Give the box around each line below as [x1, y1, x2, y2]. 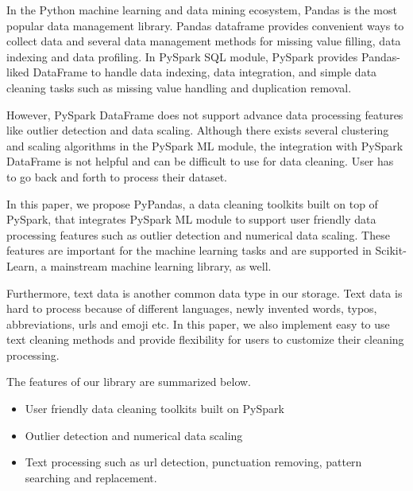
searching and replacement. [25, 469, 157, 485]
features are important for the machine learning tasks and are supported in [6, 242, 372, 259]
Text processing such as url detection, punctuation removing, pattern [25, 454, 362, 470]
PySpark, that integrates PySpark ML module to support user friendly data [6, 211, 376, 228]
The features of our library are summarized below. [6, 373, 251, 390]
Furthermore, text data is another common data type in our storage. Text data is [6, 284, 403, 301]
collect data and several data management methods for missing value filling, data [6, 33, 401, 49]
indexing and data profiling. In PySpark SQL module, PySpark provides [6, 48, 358, 64]
